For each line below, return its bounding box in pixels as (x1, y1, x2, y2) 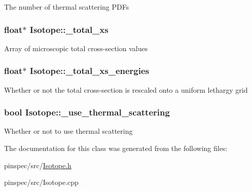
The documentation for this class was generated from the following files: (4, 143, 228, 154)
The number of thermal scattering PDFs (4, 2, 129, 12)
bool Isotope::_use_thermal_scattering (4, 106, 170, 119)
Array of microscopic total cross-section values (4, 43, 148, 53)
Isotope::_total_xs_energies (29, 64, 150, 77)
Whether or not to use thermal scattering (4, 126, 133, 136)
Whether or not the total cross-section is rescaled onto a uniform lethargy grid (4, 84, 248, 95)
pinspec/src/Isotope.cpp (4, 177, 79, 187)
